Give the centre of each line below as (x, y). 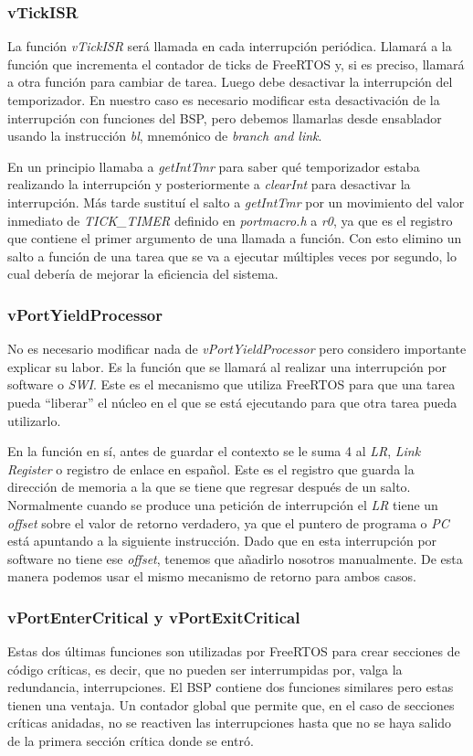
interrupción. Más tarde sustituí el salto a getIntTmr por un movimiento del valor (236, 202)
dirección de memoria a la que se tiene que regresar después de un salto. (209, 487)
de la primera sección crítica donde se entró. (131, 741)
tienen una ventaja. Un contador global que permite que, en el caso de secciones (231, 704)
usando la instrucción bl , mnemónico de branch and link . (165, 136)
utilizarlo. (34, 420)
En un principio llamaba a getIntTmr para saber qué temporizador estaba (214, 166)
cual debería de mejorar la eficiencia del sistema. (143, 274)
